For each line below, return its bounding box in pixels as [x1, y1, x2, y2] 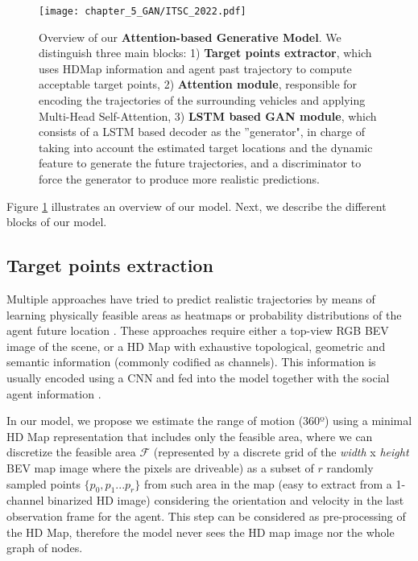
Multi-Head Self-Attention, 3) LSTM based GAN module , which [39, 107, 377, 124]
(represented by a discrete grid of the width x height [153, 443, 409, 460]
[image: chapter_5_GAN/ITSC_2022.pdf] [39, 6, 246, 17]
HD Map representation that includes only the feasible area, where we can [6, 427, 373, 444]
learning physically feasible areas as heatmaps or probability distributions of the [6, 306, 402, 323]
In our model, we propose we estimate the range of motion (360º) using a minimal [6, 412, 412, 429]
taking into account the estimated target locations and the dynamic [39, 138, 373, 155]
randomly [326, 459, 374, 476]
